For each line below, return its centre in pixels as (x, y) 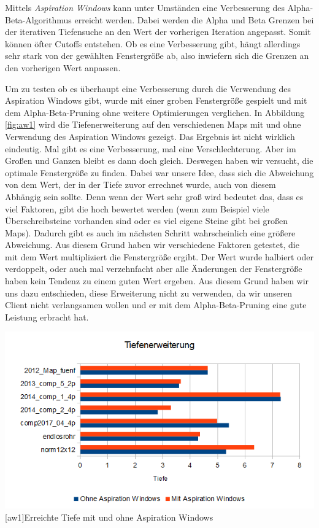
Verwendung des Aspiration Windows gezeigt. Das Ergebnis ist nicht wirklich (150, 136)
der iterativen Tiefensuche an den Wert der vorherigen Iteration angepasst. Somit (158, 32)
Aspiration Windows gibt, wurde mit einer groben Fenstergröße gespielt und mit (156, 100)
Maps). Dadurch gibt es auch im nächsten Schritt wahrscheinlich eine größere (150, 232)
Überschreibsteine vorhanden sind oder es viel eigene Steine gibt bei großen (146, 221)
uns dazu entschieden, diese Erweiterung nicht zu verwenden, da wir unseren (149, 293)
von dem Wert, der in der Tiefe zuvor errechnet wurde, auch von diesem (140, 184)
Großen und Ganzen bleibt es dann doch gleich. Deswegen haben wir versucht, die (159, 161)
